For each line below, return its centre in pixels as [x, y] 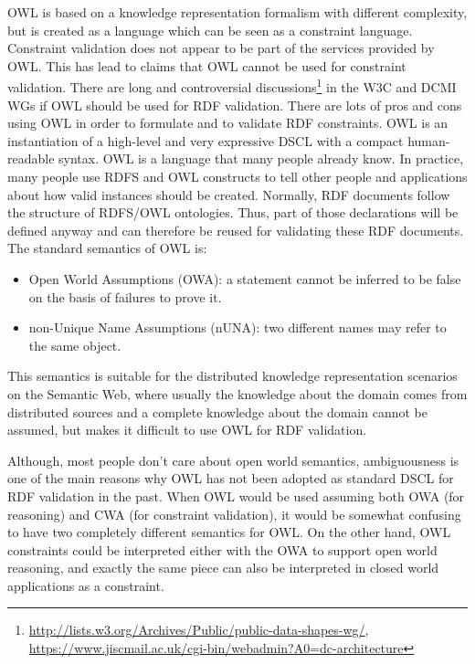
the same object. [75, 345]
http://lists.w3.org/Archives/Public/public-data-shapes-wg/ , [199, 630]
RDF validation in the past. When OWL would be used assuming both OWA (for [236, 495]
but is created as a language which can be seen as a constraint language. [210, 30]
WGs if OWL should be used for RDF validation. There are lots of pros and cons [235, 105]
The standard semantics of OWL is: [107, 248]
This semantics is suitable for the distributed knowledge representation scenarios [232, 376]
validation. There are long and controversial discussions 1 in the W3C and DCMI [232, 86]
